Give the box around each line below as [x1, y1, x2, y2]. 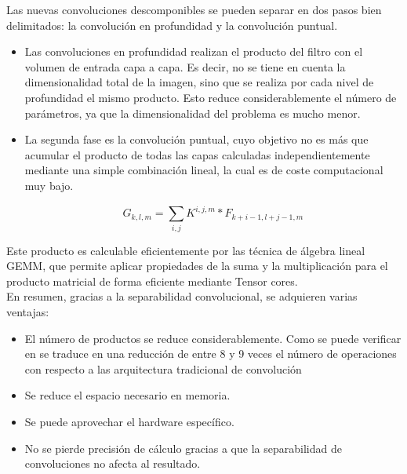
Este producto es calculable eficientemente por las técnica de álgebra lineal [6, 242, 365, 258]
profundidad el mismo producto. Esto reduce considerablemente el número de [24, 89, 397, 105]
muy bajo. [24, 177, 74, 193]
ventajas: [6, 304, 49, 320]
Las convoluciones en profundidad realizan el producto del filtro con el [24, 43, 363, 60]
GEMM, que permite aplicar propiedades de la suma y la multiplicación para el [6, 257, 388, 274]
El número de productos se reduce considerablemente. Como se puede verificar [24, 330, 402, 346]
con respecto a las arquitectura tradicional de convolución [24, 360, 302, 377]
